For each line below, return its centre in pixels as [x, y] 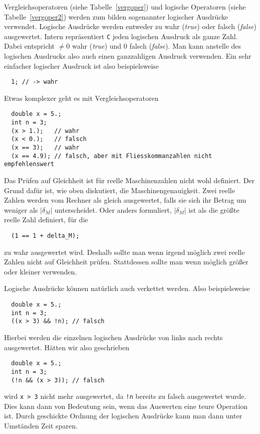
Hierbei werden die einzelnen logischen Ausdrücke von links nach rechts [113, 337]
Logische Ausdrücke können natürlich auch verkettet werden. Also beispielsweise [127, 288]
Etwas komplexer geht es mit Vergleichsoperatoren [81, 98]
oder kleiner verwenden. [41, 271]
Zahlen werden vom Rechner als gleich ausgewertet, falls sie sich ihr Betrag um [125, 200]
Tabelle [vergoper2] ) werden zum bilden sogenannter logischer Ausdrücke [116, 16]
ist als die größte [214, 209]
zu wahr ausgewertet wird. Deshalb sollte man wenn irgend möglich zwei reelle [124, 252]
